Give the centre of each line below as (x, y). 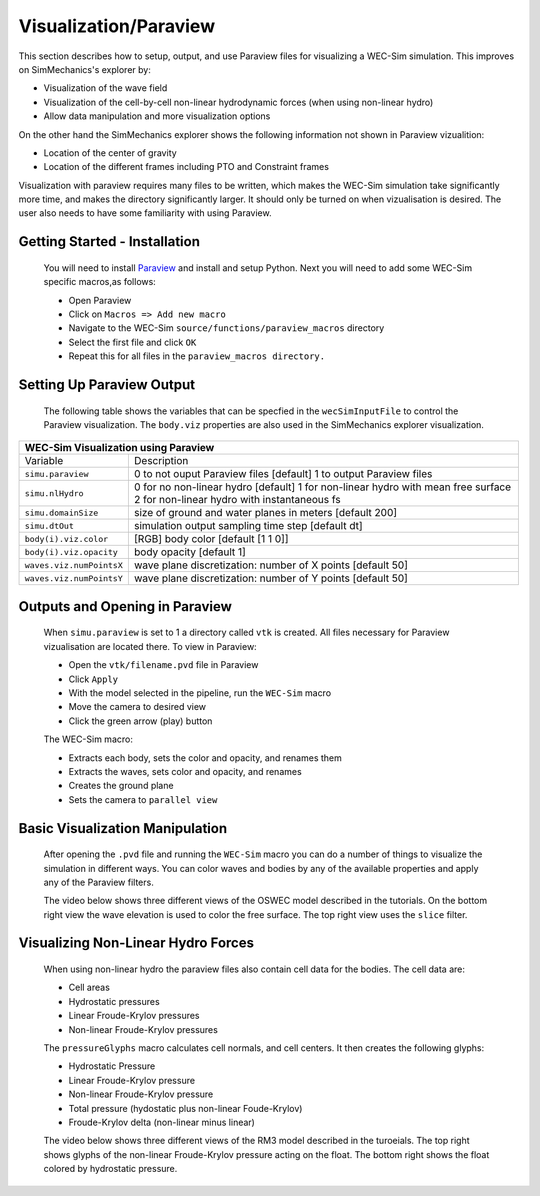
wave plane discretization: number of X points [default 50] (271, 565)
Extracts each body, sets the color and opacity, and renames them (205, 757)
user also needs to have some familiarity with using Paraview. (145, 213)
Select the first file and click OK (132, 342)
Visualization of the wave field (105, 88)
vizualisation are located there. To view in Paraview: (150, 646)
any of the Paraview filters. (98, 882)
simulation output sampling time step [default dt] (248, 526)
